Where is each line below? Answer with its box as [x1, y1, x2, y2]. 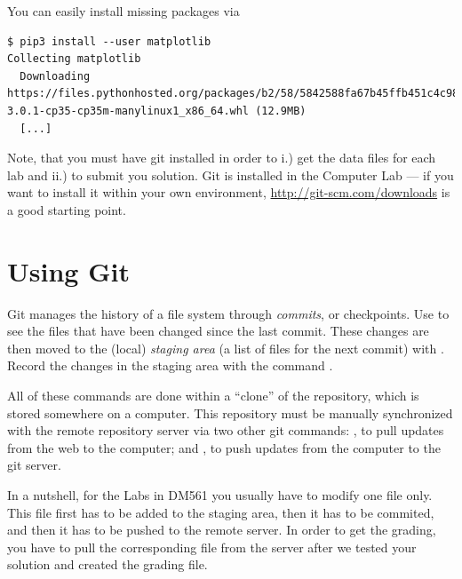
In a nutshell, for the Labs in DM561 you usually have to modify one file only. [7, 486, 433, 504]
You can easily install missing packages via [7, 2, 240, 20]
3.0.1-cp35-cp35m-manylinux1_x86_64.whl [7, 104, 250, 117]
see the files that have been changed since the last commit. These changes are [7, 321, 429, 340]
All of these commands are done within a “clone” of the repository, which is [7, 386, 419, 405]
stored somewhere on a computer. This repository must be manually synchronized [7, 403, 453, 422]
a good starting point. [7, 200, 126, 218]
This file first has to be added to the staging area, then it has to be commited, [7, 503, 434, 521]
